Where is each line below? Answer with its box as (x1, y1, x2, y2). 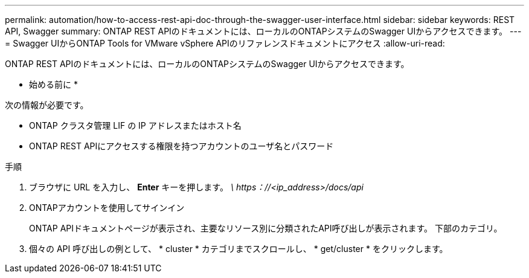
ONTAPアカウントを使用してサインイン (29, 202, 185, 213)
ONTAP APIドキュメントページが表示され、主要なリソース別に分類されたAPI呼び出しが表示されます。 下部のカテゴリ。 (29, 223, 502, 233)
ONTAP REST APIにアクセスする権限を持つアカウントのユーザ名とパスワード (29, 141, 334, 151)
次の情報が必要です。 (5, 100, 89, 110)
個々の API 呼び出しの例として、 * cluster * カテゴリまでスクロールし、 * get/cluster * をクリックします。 (29, 244, 448, 254)
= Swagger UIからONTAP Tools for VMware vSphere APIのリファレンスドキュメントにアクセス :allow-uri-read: (5, 38, 445, 48)
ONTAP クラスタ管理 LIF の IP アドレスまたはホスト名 (29, 120, 242, 131)
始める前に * (29, 79, 78, 89)
